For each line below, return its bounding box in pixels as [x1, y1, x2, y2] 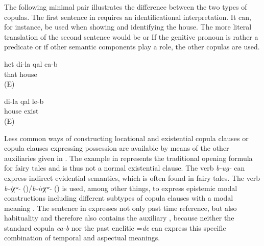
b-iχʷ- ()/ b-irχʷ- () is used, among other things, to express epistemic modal [4, 182, 237, 193]
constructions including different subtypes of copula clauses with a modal [4, 193, 233, 203]
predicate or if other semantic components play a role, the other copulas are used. [4, 41, 260, 52]
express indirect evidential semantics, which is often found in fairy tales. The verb [4, 172, 260, 183]
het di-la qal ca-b [4, 58, 58, 69]
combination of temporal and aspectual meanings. [4, 232, 160, 243]
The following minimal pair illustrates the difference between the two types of [4, 2, 247, 12]
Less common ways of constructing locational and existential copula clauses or [4, 132, 249, 143]
